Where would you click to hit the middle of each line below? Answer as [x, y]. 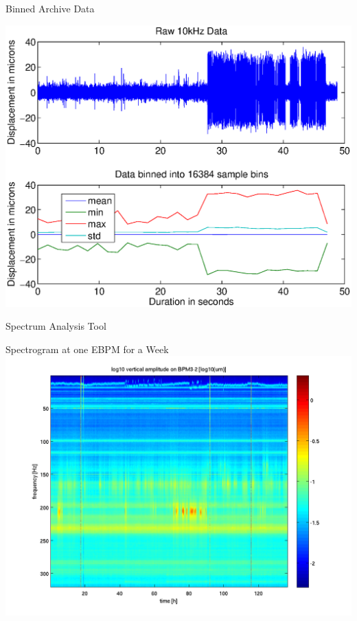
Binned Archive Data [50, 8]
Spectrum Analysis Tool [56, 326]
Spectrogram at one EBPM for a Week [87, 349]
